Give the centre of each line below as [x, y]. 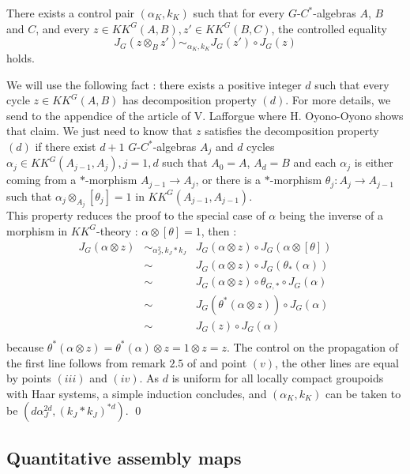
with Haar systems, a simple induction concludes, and [137, 393]
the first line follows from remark [86, 362]
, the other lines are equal [337, 362]
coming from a [41, 180]
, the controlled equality [329, 28]
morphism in [37, 230]
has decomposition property [189, 100]
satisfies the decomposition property [292, 131]
